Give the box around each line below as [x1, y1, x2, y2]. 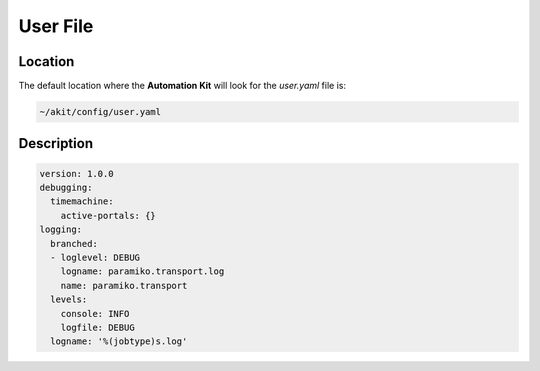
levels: [50, 294, 88, 305]
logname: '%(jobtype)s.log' [50, 336, 188, 347]
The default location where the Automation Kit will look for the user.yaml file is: [18, 80, 347, 92]
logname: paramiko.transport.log [60, 266, 225, 277]
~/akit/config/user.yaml [39, 106, 162, 118]
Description [18, 135, 94, 152]
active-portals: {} [60, 210, 157, 221]
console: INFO [60, 308, 130, 319]
